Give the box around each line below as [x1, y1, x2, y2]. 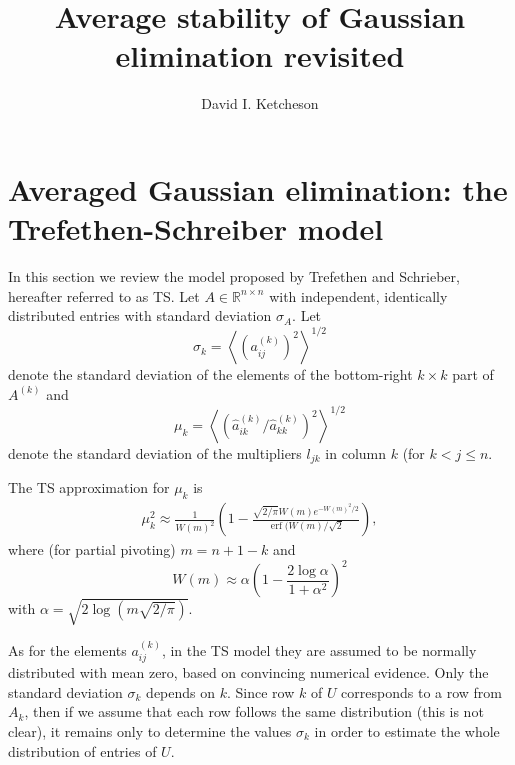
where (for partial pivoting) [8, 539, 176, 560]
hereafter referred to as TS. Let [8, 285, 200, 306]
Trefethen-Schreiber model [8, 208, 384, 249]
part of [452, 364, 494, 385]
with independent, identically [269, 285, 448, 306]
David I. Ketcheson [201, 93, 319, 114]
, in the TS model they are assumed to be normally [161, 639, 477, 660]
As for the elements [8, 639, 127, 660]
